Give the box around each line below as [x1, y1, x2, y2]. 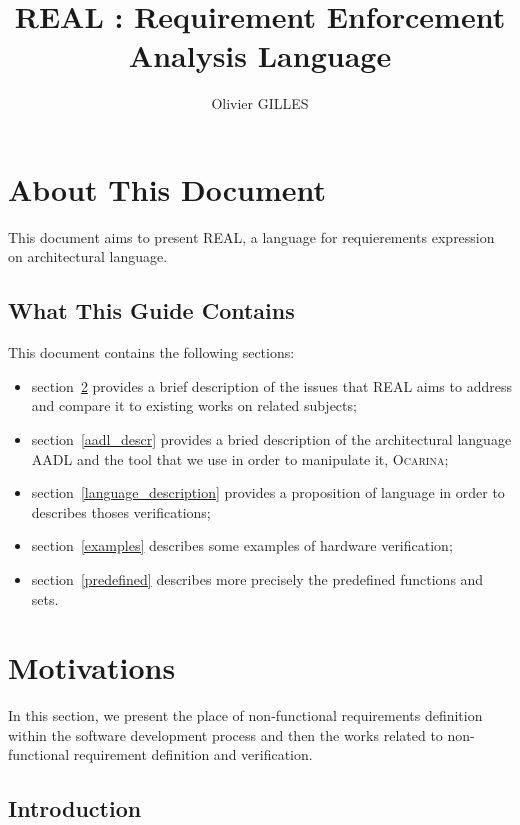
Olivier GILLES [211, 93, 309, 114]
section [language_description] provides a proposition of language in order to [31, 482, 505, 503]
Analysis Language [128, 35, 392, 76]
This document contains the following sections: [8, 342, 295, 363]
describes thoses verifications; [31, 501, 211, 522]
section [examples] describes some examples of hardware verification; [31, 535, 453, 556]
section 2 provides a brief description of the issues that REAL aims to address [31, 375, 512, 396]
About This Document [8, 168, 326, 209]
